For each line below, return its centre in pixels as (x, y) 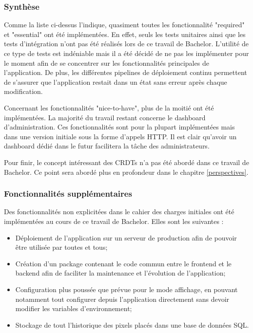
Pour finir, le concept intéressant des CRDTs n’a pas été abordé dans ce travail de (126, 162)
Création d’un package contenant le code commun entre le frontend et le (123, 263)
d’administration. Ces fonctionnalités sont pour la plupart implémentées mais (119, 127)
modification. (23, 91)
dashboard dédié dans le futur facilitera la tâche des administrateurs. (107, 146)
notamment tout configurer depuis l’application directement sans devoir (122, 299)
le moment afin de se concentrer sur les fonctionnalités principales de (107, 63)
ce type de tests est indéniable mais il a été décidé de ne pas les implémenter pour (126, 53)
